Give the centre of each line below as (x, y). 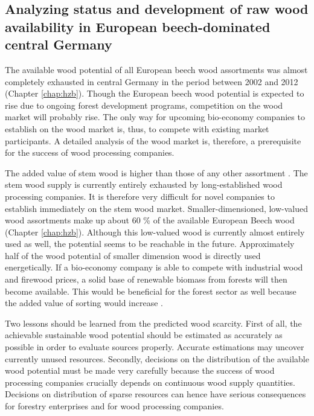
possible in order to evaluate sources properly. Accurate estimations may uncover (155, 347)
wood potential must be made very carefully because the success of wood (140, 370)
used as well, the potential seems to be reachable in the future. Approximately (150, 244)
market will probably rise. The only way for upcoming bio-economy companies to (155, 117)
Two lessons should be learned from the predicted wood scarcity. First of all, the (153, 323)
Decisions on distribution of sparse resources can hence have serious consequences (155, 394)
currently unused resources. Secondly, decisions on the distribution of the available (157, 358)
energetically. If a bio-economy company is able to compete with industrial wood (154, 267)
